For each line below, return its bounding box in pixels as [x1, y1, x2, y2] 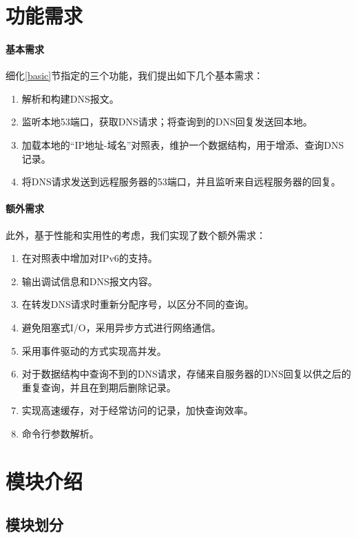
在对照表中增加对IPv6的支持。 [21, 251, 158, 265]
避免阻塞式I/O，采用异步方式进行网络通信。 [21, 320, 221, 334]
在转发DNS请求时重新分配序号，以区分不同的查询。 [21, 297, 254, 311]
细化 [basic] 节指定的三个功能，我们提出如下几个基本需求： [6, 68, 264, 83]
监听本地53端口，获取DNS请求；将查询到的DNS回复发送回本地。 [21, 114, 313, 129]
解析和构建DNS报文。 [21, 91, 119, 105]
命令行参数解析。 [21, 426, 99, 440]
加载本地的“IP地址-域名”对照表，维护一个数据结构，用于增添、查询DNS [21, 137, 344, 152]
